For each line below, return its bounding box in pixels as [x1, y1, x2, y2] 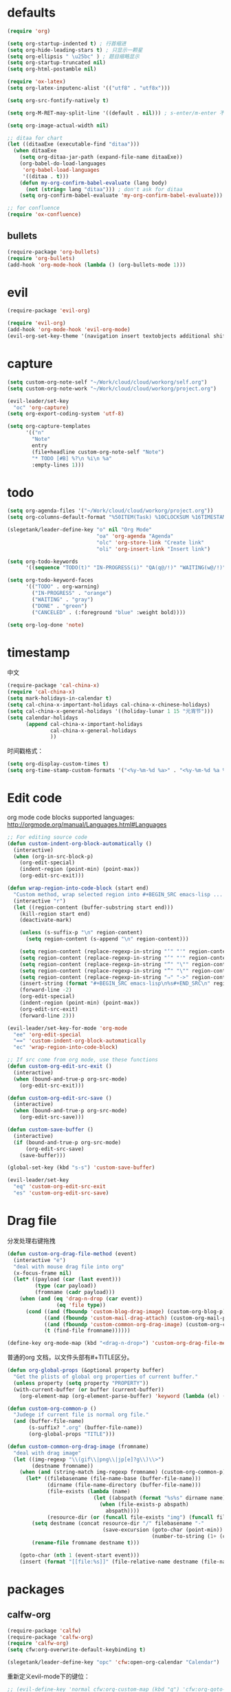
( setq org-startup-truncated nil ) [7, 59, 107, 66]
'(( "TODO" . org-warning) [25, 583, 100, 591]
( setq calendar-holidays [7, 714, 78, 721]
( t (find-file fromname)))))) [43, 1327, 131, 1335]
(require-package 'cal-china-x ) [7, 682, 100, 689]
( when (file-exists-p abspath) [99, 1501, 189, 1508]
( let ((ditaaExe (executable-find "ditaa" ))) [7, 141, 140, 148]
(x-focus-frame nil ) [13, 1270, 72, 1277]
